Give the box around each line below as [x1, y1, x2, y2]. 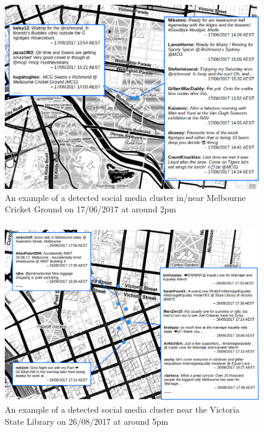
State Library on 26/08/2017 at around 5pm [5, 415, 169, 427]
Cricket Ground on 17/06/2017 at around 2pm [5, 203, 176, 215]
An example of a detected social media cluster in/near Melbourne [5, 191, 246, 203]
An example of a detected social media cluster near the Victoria [5, 403, 240, 416]
